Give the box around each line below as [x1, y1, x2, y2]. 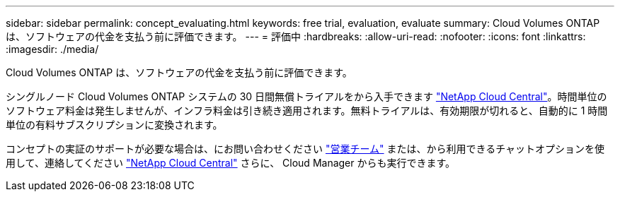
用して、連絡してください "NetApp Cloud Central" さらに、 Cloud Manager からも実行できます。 [6, 157, 456, 169]
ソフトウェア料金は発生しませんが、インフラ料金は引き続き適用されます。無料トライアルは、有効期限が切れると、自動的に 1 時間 [6, 105, 608, 117]
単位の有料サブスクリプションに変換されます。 [6, 119, 223, 131]
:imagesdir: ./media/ [6, 43, 99, 55]
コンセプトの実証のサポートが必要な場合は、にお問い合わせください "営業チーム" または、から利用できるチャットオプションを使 [6, 143, 605, 155]
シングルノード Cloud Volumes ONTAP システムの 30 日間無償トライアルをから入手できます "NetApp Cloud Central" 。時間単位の [6, 90, 607, 102]
